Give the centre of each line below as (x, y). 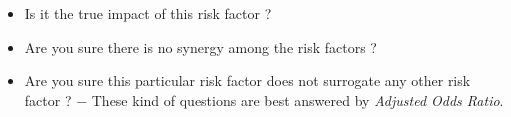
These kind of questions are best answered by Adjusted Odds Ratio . (297, 99)
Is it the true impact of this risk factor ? (148, 13)
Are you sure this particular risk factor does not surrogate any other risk (247, 80)
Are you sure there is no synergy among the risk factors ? (200, 46)
